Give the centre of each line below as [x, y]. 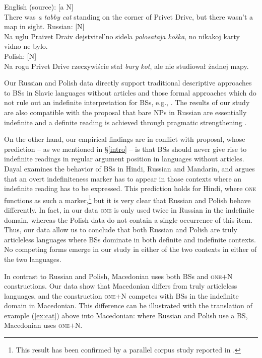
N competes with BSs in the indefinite [180, 295]
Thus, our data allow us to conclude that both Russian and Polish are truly [121, 230]
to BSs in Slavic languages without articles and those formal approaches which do [130, 92]
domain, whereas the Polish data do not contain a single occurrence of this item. [128, 219]
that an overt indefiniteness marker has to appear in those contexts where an [123, 178]
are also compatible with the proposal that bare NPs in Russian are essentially [125, 112]
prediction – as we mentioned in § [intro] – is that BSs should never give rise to [125, 149]
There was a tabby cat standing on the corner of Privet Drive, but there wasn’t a [129, 16]
